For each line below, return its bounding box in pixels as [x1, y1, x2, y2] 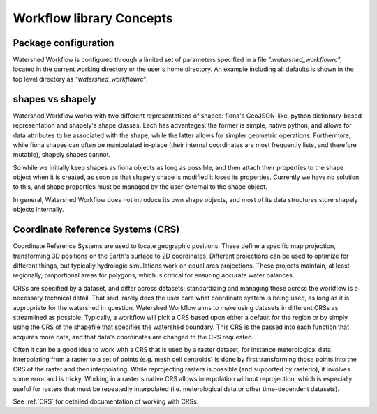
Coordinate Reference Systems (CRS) [13, 224, 180, 236]
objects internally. [13, 206, 64, 214]
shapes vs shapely [13, 93, 97, 105]
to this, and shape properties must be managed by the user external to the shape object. [13, 183, 268, 191]
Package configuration [13, 37, 114, 49]
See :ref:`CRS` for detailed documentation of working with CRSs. [13, 397, 199, 406]
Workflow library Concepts [13, 10, 174, 26]
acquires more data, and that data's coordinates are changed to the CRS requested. [13, 332, 254, 341]
